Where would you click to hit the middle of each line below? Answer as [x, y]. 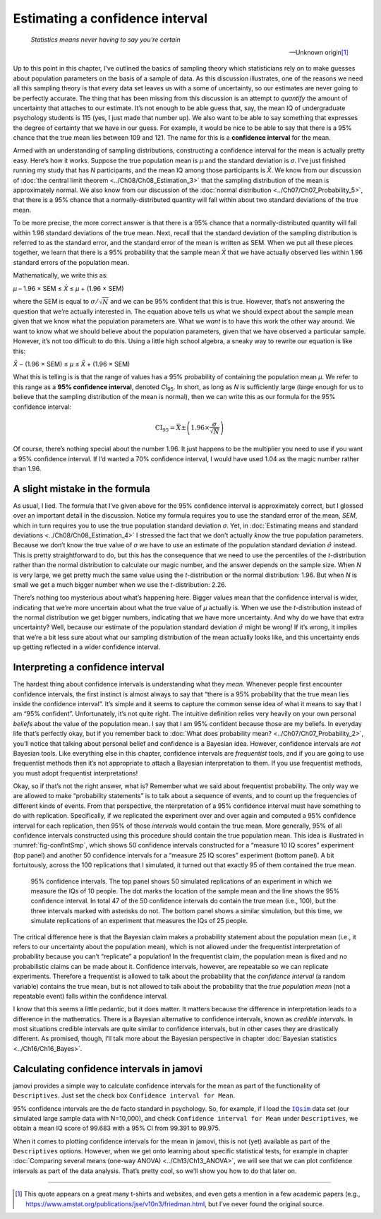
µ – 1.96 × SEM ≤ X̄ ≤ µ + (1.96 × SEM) [68, 288]
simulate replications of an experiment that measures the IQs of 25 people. [139, 921]
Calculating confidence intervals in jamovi [108, 1069]
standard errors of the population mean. [71, 262]
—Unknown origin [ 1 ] [319, 52]
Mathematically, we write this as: [61, 275]
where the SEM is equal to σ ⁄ [55, 301]
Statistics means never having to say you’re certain [105, 40]
